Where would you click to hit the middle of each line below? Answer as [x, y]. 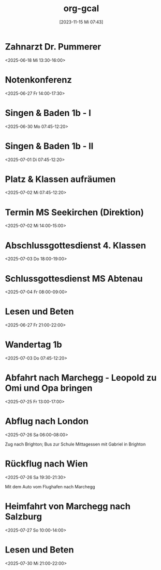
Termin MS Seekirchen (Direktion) [74, 212]
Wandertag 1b [34, 345]
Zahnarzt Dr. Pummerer [53, 46]
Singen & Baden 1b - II [49, 146]
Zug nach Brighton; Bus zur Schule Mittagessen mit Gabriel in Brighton [75, 444]
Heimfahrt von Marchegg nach [68, 507]
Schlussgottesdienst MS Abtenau [74, 278]
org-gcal [81, 9]
